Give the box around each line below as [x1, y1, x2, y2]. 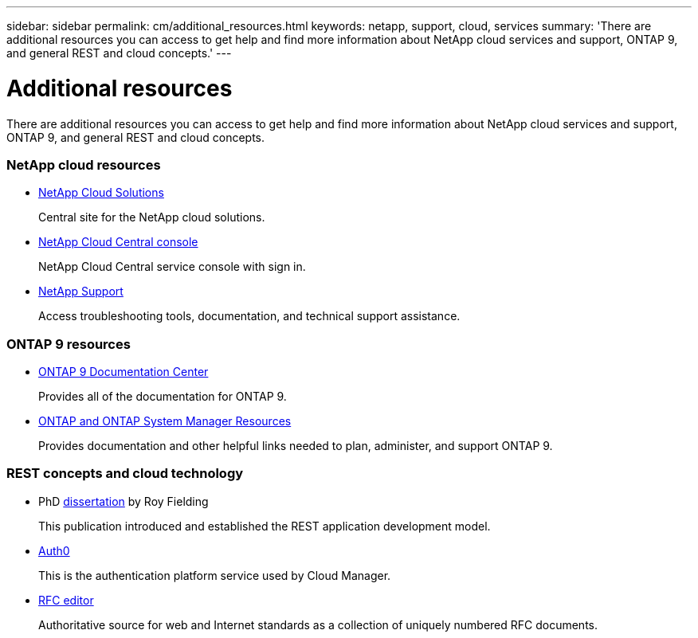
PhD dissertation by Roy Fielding [38, 494, 209, 508]
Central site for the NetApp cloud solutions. [38, 210, 265, 225]
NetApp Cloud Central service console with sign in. [38, 260, 306, 274]
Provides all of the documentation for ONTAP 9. [38, 389, 287, 403]
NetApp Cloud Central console [38, 235, 198, 249]
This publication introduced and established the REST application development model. [38, 519, 491, 533]
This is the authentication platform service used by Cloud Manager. [38, 568, 391, 582]
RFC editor [38, 593, 94, 607]
